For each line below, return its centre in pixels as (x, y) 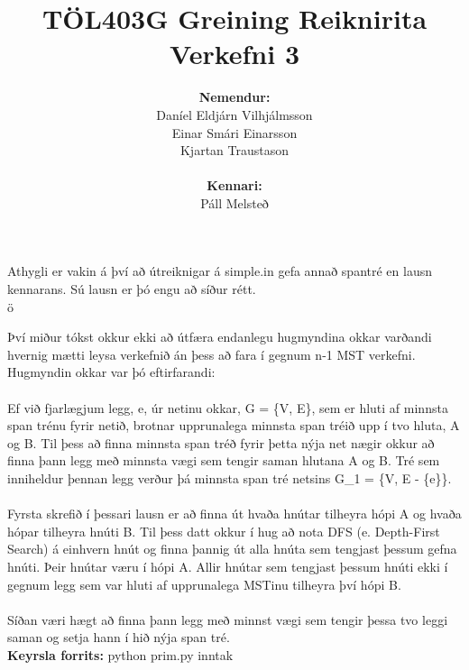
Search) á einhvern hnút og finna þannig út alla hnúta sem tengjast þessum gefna (232, 549)
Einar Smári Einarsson (234, 132)
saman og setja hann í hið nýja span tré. (119, 637)
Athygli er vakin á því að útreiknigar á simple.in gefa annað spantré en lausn (220, 271)
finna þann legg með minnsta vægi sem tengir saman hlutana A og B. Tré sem (224, 460)
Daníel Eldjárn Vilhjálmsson (234, 114)
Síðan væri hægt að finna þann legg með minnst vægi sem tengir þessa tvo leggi (228, 619)
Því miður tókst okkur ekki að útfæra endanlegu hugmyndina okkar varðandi (220, 337)
